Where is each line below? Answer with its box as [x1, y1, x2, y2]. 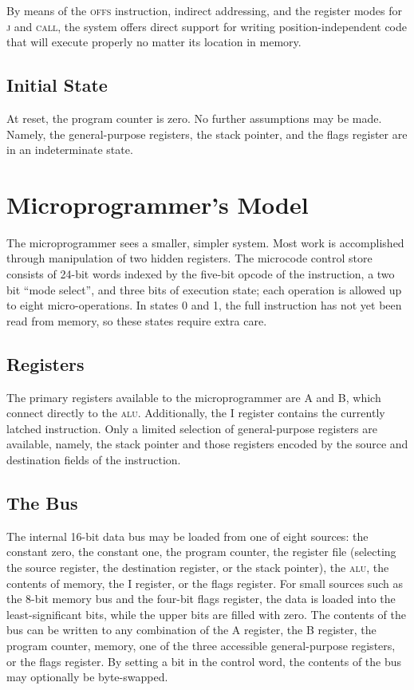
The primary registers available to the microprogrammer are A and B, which [6, 388, 381, 405]
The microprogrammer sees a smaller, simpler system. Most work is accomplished [6, 234, 404, 250]
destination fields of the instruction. [6, 451, 181, 468]
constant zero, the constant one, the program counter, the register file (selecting [6, 543, 396, 560]
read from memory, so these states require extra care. [6, 312, 267, 329]
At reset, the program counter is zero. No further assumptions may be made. [6, 109, 382, 126]
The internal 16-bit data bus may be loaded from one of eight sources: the [6, 527, 369, 544]
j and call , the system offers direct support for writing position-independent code [6, 18, 407, 34]
